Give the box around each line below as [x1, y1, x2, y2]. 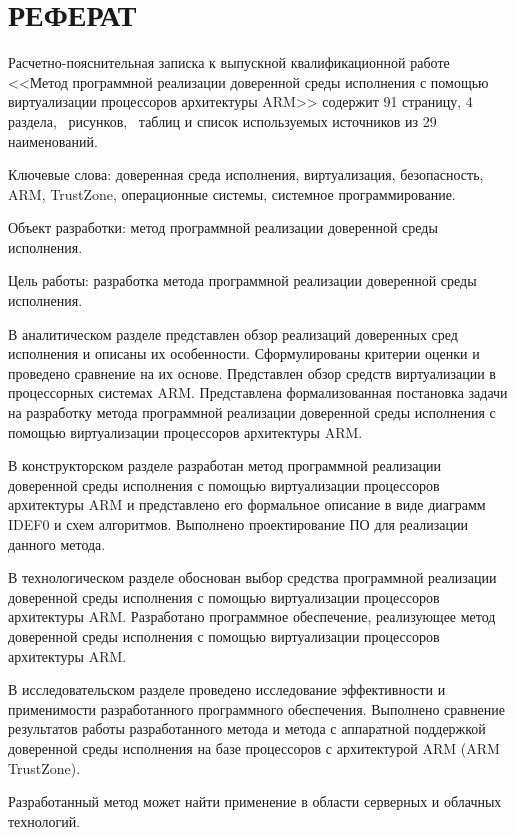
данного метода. [8, 533, 106, 554]
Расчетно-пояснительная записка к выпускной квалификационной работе [8, 52, 450, 73]
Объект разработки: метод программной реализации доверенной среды [8, 217, 438, 238]
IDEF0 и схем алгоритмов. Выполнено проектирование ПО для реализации [8, 514, 469, 534]
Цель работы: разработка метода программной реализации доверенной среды [8, 270, 477, 291]
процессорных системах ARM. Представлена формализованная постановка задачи [8, 382, 508, 403]
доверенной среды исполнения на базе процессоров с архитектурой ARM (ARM [8, 737, 500, 758]
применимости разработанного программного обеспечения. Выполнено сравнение [8, 698, 506, 719]
